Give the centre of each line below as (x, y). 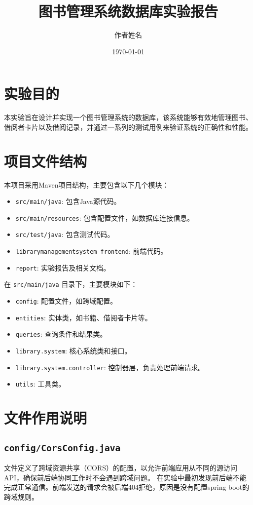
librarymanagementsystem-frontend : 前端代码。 (91, 251)
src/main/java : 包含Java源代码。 (68, 201)
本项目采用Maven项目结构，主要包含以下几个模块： (87, 184)
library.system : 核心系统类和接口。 (73, 351)
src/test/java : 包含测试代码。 (65, 234)
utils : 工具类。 (40, 384)
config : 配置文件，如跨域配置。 (66, 301)
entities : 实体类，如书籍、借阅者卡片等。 (84, 317)
